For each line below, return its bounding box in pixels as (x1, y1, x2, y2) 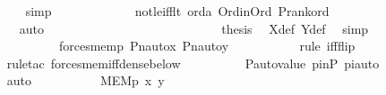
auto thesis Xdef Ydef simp (19, 19, 369, 37)
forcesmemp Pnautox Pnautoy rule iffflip (58, 36, 356, 55)
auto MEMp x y (6, 71, 165, 90)
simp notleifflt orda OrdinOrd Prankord (25, 2, 330, 20)
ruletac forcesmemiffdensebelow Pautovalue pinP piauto (6, 53, 380, 72)
